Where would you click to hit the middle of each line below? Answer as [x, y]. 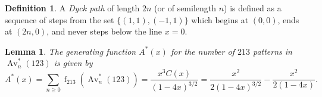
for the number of [202, 51]
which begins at [220, 19]
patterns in [272, 51]
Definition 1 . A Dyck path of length [72, 8]
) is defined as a [253, 8]
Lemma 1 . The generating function [71, 51]
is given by [73, 63]
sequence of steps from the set [60, 19]
